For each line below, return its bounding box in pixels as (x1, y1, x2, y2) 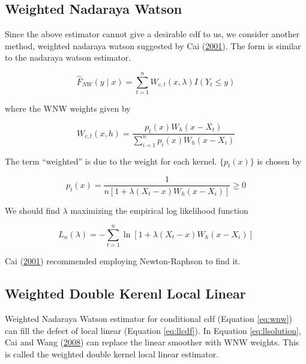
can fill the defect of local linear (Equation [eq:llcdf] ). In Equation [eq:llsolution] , (5, 324, 301, 336)
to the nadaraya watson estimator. (5, 51, 131, 64)
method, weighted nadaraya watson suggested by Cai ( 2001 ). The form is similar (5, 39, 301, 52)
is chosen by (257, 154, 302, 167)
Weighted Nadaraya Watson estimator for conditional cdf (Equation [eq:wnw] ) (5, 312, 292, 325)
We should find (5, 204, 60, 216)
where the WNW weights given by (5, 102, 131, 115)
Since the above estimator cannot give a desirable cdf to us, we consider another (5, 28, 300, 40)
